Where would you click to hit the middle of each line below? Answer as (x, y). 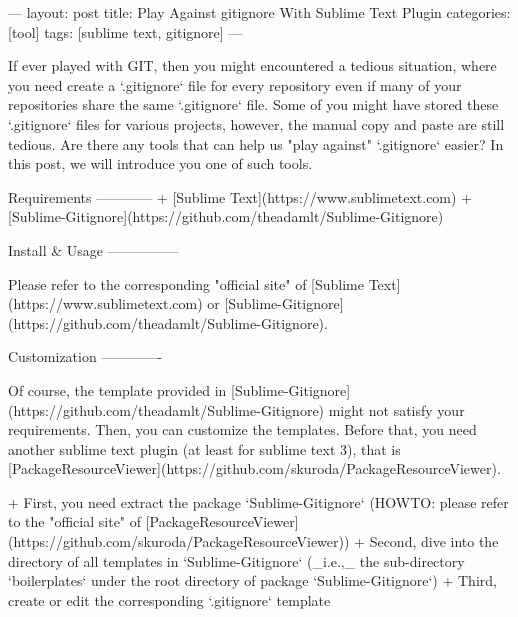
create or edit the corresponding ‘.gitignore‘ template (169, 599)
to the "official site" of (75, 521)
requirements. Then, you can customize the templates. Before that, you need (242, 429)
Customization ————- (85, 356)
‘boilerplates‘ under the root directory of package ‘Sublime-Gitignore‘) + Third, (252, 580)
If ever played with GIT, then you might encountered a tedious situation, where (252, 65)
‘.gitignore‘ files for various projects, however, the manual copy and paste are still (256, 123)
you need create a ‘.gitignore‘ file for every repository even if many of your (235, 84)
